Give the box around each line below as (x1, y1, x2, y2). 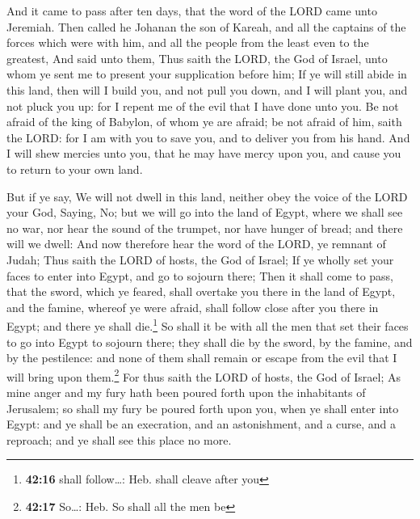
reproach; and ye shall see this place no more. (6, 431, 232, 448)
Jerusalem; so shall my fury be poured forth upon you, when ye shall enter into (6, 399, 399, 416)
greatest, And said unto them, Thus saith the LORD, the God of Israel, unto (6, 49, 388, 66)
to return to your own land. (6, 160, 143, 177)
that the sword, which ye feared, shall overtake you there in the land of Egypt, (6, 283, 396, 300)
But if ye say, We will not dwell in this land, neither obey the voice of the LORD (6, 188, 408, 205)
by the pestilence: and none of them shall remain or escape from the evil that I (6, 349, 397, 366)
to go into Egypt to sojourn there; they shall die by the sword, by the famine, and (6, 333, 413, 350)
